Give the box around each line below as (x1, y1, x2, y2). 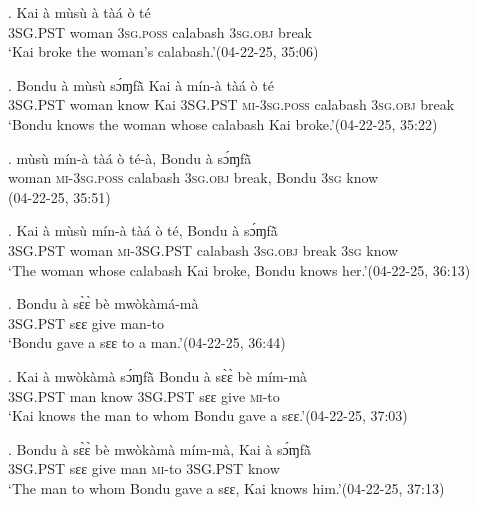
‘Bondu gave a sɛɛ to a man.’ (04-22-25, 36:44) (8, 332, 286, 353)
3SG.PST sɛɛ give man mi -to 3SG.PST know (8, 458, 280, 479)
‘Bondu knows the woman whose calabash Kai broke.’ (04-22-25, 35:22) (8, 113, 438, 134)
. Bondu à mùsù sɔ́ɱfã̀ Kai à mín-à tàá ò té (8, 74, 274, 95)
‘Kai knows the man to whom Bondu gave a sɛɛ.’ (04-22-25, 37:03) (8, 405, 408, 426)
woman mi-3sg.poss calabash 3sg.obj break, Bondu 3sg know (8, 167, 379, 188)
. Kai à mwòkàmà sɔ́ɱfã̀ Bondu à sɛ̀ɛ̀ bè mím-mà (8, 365, 308, 386)
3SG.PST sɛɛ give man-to (8, 312, 165, 333)
